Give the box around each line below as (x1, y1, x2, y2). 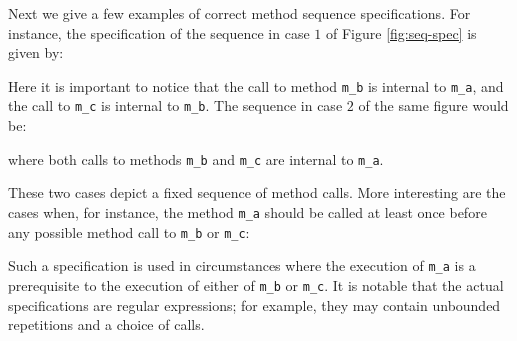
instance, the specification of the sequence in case (8, 22, 310, 43)
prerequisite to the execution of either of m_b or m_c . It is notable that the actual (8, 274, 504, 295)
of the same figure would (358, 95, 509, 116)
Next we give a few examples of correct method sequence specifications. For (8, 3, 471, 23)
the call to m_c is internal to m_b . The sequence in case (8, 95, 343, 116)
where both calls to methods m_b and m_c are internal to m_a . (8, 148, 384, 169)
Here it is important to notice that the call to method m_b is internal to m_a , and (8, 75, 504, 96)
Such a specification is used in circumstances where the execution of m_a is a (8, 255, 476, 276)
